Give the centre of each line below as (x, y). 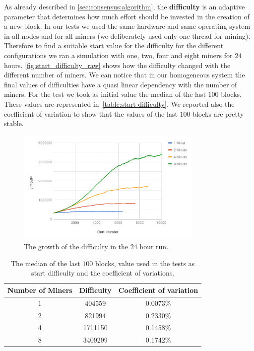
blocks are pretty (218, 113)
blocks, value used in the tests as (145, 263)
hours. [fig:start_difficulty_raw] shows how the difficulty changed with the (117, 65)
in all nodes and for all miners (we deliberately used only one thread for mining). (127, 35)
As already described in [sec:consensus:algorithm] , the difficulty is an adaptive (125, 6)
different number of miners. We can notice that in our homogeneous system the (125, 75)
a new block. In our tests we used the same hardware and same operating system (127, 26)
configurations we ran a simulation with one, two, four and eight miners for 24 (123, 55)
